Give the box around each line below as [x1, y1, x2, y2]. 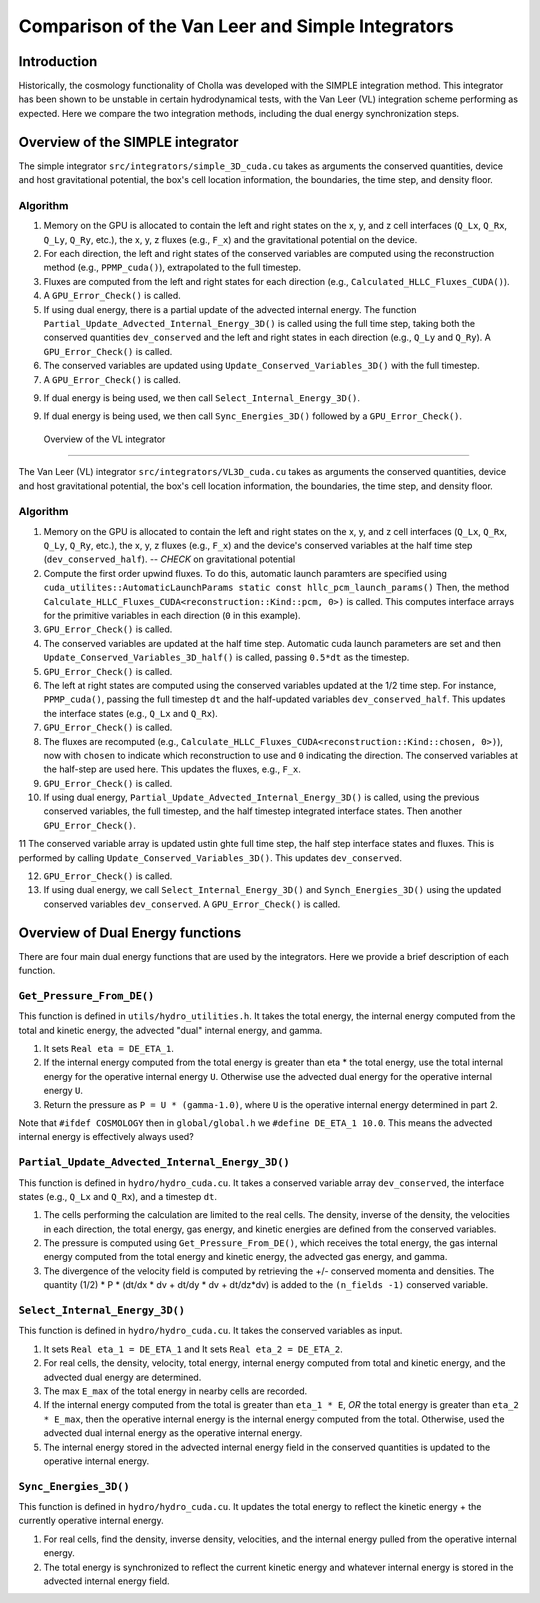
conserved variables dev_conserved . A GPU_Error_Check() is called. [43, 898, 341, 910]
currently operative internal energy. [18, 1515, 164, 1527]
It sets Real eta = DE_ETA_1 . [43, 1043, 175, 1055]
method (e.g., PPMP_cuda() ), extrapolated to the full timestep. [43, 261, 302, 274]
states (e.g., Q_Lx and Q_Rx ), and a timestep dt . [18, 1190, 217, 1202]
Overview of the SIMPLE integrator [18, 133, 239, 150]
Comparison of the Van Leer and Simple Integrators [18, 15, 454, 37]
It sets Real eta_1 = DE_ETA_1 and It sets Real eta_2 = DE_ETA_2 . [43, 1343, 344, 1355]
